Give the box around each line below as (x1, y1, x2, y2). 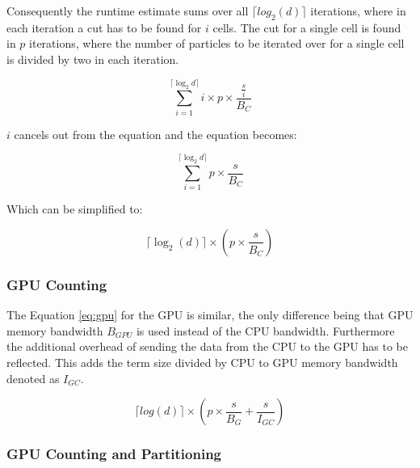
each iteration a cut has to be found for (6, 19, 202, 36)
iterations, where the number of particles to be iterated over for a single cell (29, 35, 405, 52)
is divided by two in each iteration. (6, 50, 179, 67)
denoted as (6, 369, 60, 386)
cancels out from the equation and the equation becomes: (14, 125, 297, 142)
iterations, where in (310, 2, 406, 19)
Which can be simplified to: (6, 200, 143, 217)
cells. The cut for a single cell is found (212, 19, 401, 36)
